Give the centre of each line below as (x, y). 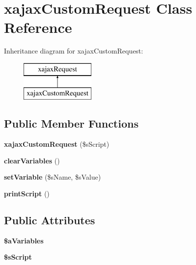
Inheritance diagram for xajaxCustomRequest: (74, 51)
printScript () (27, 194)
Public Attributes (50, 220)
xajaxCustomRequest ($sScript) (57, 144)
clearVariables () (32, 160)
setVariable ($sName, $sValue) (53, 177)
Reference (38, 27)
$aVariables (24, 240)
